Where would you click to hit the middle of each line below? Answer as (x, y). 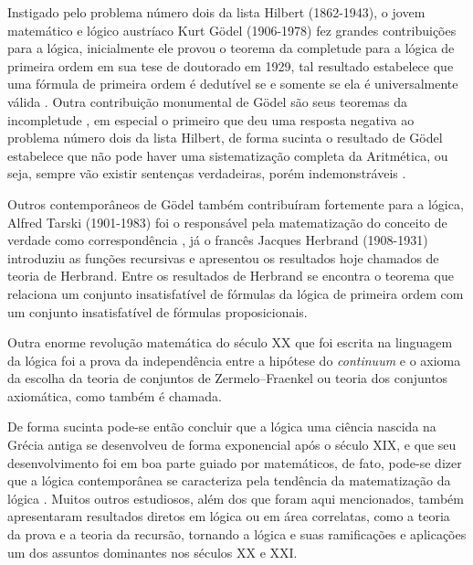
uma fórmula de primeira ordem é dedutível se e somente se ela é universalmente (233, 84)
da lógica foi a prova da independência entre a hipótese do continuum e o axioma (234, 360)
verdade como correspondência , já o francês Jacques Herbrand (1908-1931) (218, 240)
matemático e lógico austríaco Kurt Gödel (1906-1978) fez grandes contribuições (232, 30)
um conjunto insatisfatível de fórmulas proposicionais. (158, 311)
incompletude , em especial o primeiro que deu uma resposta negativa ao (211, 119)
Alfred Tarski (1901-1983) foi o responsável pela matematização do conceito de (227, 222)
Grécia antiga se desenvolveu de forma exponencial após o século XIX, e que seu (232, 445)
